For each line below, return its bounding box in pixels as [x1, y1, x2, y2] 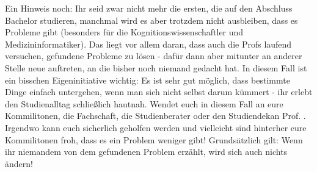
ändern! [5, 157, 33, 170]
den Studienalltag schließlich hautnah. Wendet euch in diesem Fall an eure [5, 97, 283, 110]
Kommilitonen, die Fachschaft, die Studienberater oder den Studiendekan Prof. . [5, 109, 306, 122]
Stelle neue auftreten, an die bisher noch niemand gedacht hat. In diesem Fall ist [5, 61, 307, 74]
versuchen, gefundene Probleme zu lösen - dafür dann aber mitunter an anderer [5, 49, 302, 62]
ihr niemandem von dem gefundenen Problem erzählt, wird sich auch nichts [5, 145, 288, 158]
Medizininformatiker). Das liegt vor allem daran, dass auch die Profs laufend [5, 37, 292, 50]
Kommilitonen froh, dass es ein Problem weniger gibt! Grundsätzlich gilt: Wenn [5, 133, 303, 146]
